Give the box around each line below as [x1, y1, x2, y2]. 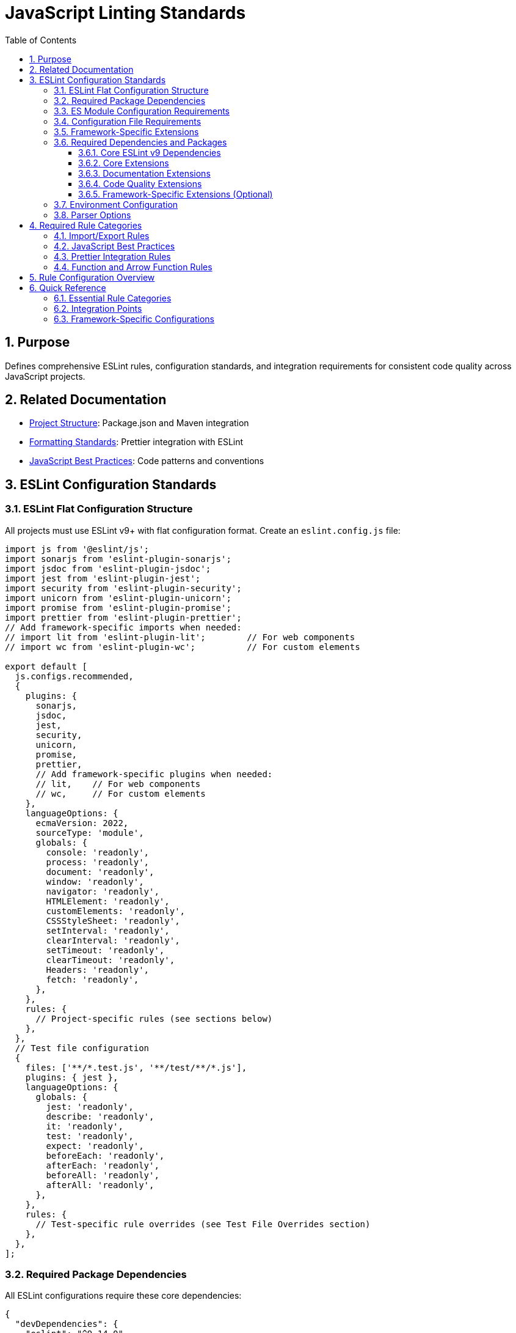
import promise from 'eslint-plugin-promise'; [5, 602, 231, 613]
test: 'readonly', [46, 1131, 134, 1141]
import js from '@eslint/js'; [5, 544, 150, 554]
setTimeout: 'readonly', [46, 945, 165, 955]
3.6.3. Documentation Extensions [78, 168, 211, 179]
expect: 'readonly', [46, 1140, 144, 1151]
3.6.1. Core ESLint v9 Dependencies [78, 147, 221, 158]
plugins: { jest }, [25, 1072, 118, 1082]
